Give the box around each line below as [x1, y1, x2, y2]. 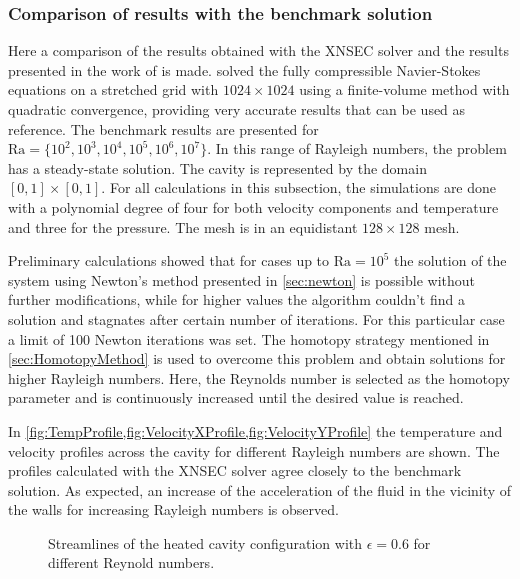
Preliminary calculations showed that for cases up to [8, 250, 330, 271]
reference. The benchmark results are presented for [8, 118, 319, 139]
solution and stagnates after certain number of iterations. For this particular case [8, 308, 505, 329]
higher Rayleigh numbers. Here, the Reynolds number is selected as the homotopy [8, 367, 510, 388]
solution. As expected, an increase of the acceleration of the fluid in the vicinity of [8, 479, 512, 500]
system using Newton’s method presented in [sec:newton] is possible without [8, 269, 476, 290]
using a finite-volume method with [299, 79, 510, 100]
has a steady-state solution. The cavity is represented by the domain [8, 157, 427, 178]
